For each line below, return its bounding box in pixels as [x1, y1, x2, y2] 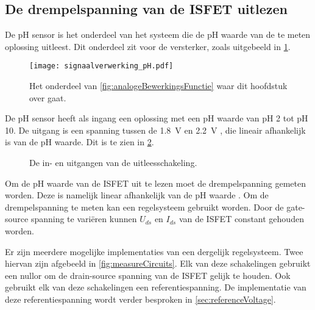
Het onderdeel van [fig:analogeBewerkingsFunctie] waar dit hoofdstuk [29, 79, 288, 92]
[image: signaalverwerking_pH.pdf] [29, 62, 174, 71]
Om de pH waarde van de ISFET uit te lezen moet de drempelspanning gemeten [5, 176, 306, 189]
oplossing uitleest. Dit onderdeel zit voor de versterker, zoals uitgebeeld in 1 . [5, 40, 291, 52]
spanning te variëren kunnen [30, 212, 137, 225]
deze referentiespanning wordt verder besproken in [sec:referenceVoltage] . [5, 292, 276, 305]
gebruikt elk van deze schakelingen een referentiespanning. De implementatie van [5, 281, 306, 294]
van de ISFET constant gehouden [179, 212, 304, 225]
